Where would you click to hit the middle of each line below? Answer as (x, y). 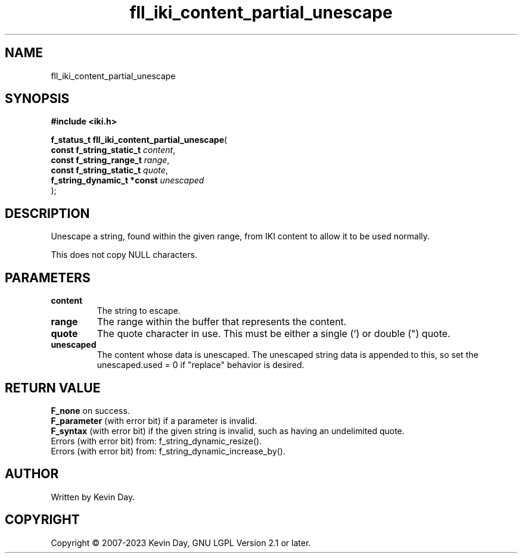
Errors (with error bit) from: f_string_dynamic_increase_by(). (168, 451)
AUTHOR (32, 474)
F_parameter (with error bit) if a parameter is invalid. (154, 420)
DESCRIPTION (47, 213)
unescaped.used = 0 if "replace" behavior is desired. (201, 365)
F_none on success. (90, 410)
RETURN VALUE (53, 388)
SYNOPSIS (37, 99)
